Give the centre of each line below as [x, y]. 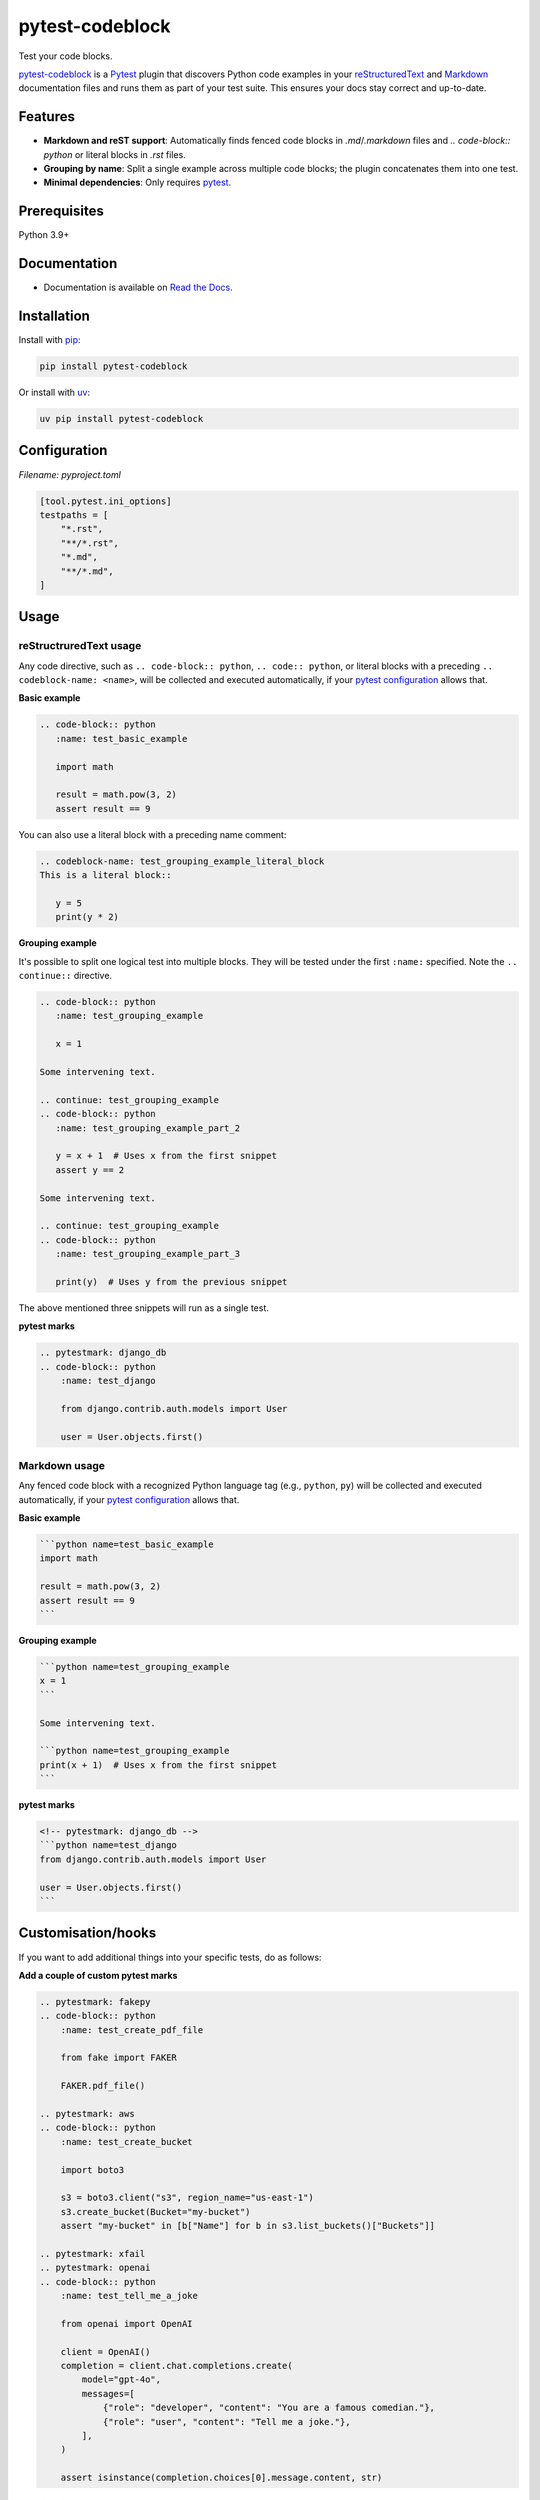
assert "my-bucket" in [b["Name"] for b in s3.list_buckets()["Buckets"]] [247, 2226]
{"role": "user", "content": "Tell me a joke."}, [226, 2421]
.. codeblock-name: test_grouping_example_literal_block [182, 861]
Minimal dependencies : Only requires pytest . [137, 182]
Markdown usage [61, 1465]
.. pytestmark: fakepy [95, 2001]
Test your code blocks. [66, 56]
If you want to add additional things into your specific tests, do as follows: [170, 1957]
